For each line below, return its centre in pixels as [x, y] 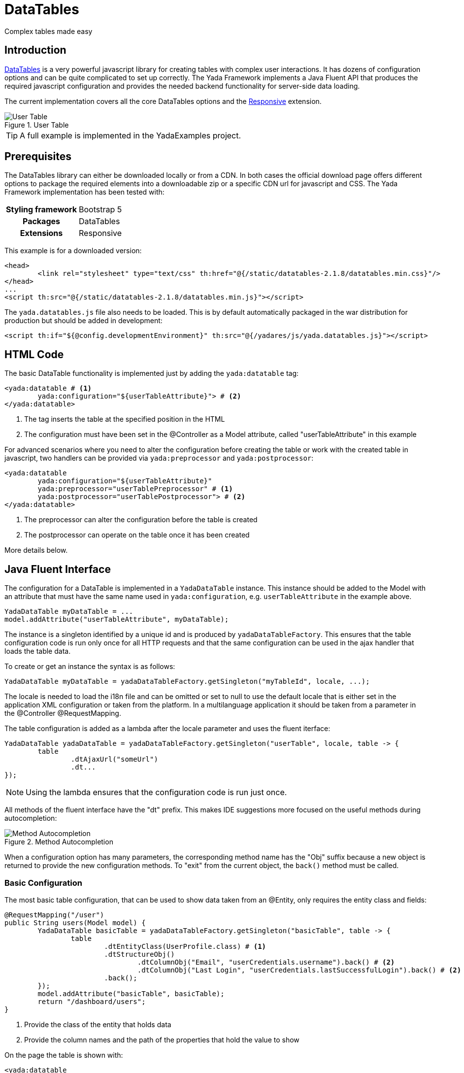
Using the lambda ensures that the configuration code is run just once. [156, 792]
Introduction [35, 50]
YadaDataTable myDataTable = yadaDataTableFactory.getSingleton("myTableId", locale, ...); [187, 682]
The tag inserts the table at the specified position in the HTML [125, 419]
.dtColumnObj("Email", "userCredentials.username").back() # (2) [266, 962]
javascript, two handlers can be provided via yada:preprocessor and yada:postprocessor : [159, 458]
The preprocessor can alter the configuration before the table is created [141, 520]
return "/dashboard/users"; [92, 1001]
